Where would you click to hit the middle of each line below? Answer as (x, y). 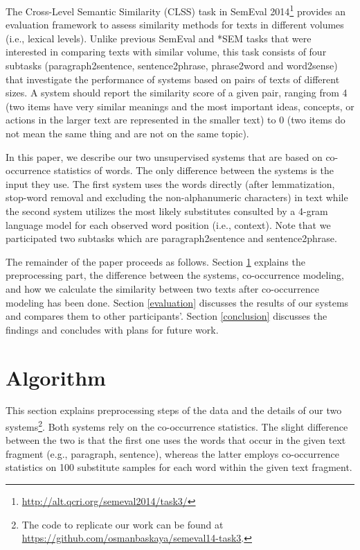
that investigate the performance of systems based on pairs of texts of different (173, 79)
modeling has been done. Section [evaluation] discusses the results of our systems (177, 302)
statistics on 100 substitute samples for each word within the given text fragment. (179, 467)
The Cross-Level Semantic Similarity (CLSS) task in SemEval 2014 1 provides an (176, 10)
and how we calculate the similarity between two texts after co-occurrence (162, 288)
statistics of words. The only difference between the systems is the (193, 170)
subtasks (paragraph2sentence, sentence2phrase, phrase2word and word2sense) (172, 66)
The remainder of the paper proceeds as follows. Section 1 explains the (155, 261)
